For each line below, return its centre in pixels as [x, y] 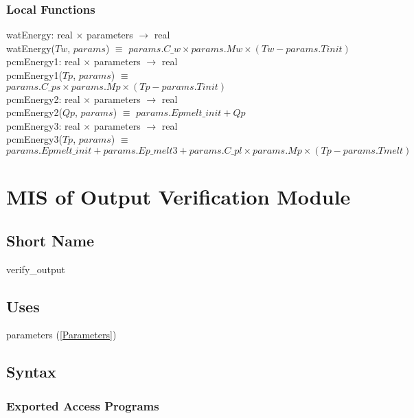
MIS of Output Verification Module [179, 197]
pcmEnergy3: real [43, 125]
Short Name [50, 240]
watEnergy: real [39, 35]
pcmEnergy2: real [43, 98]
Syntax [31, 372]
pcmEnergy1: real [43, 61]
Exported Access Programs [83, 405]
